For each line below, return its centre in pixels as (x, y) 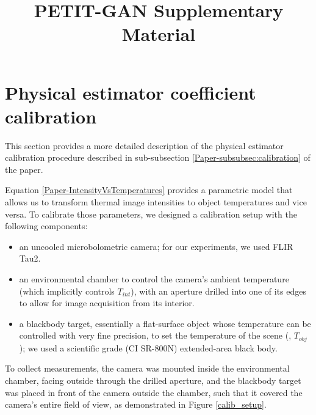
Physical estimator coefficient (131, 92)
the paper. (24, 169)
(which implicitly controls (67, 291)
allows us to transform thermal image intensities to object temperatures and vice (156, 202)
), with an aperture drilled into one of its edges (218, 291)
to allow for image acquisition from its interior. (107, 303)
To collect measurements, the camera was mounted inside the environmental (147, 368)
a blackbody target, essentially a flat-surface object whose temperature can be (165, 323)
